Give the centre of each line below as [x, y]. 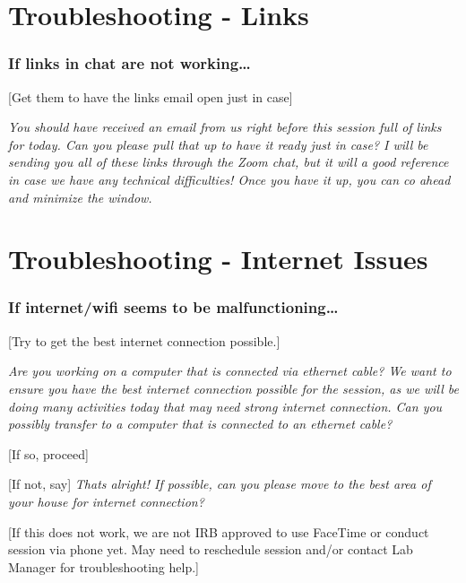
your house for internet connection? [106, 501]
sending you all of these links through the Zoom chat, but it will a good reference [229, 162]
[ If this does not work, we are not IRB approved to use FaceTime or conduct [219, 531]
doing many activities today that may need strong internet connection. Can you [225, 406]
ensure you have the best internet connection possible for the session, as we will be [233, 388]
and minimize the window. [80, 197]
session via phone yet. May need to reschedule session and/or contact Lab [211, 549]
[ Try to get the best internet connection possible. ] [144, 340]
